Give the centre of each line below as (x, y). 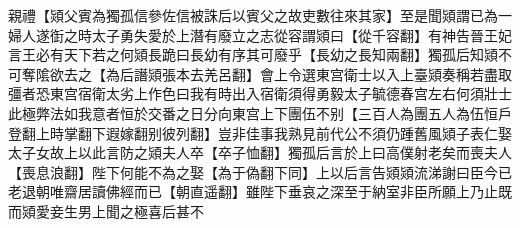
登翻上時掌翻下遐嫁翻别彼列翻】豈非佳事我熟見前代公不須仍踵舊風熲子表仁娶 (260, 132)
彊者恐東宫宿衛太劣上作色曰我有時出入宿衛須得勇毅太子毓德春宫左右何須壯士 (260, 93)
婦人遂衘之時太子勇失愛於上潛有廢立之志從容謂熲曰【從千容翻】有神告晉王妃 (260, 34)
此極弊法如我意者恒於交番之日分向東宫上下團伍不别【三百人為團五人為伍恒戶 (260, 112)
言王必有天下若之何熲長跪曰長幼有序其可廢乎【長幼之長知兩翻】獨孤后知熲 (253, 54)
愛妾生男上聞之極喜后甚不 (119, 210)
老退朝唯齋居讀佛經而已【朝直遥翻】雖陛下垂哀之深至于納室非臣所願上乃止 (253, 191)
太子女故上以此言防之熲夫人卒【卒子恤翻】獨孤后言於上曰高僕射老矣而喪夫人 (260, 152)
